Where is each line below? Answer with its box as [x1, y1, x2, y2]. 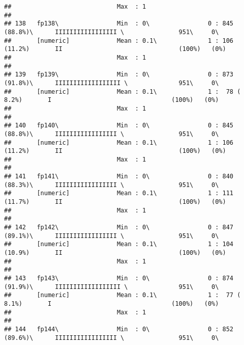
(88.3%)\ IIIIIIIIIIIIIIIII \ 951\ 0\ [4, 181, 219, 189]
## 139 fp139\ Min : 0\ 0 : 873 [4, 71, 234, 78]
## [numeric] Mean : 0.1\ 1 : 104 [4, 241, 234, 248]
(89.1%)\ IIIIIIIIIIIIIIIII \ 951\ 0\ [4, 232, 219, 240]
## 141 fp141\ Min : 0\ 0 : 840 [4, 173, 234, 180]
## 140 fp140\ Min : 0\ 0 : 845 [4, 122, 234, 129]
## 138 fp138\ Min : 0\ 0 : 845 [4, 20, 234, 28]
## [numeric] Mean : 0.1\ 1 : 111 [4, 190, 234, 197]
